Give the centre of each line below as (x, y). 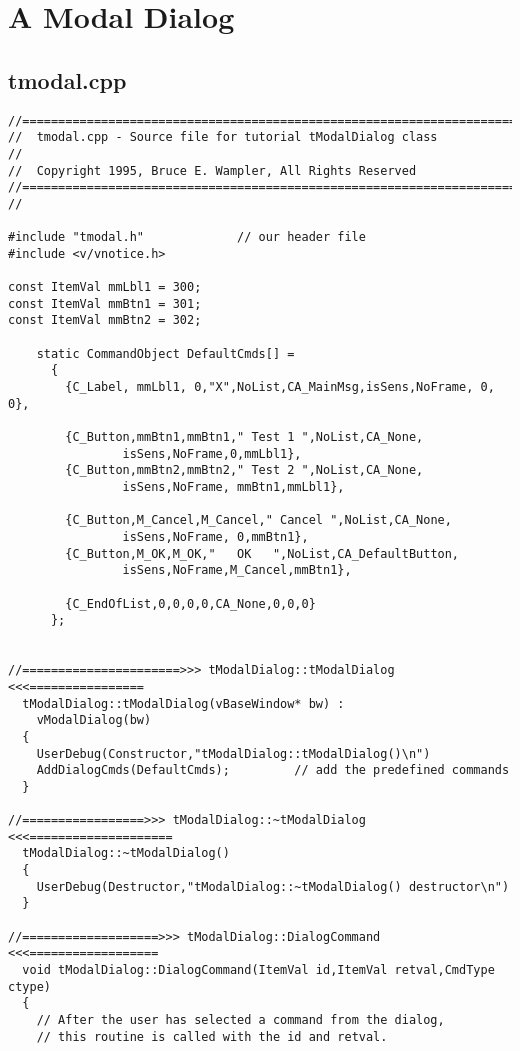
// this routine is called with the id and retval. (212, 1036)
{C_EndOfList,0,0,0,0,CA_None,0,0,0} (190, 603)
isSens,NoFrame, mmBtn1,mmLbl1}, (233, 487)
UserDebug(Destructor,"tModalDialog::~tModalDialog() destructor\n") (273, 886)
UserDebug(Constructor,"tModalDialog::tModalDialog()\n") (233, 753)
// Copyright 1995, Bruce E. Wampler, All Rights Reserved (212, 170)
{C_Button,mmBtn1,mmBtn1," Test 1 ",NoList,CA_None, (244, 437)
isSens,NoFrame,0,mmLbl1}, (212, 453)
